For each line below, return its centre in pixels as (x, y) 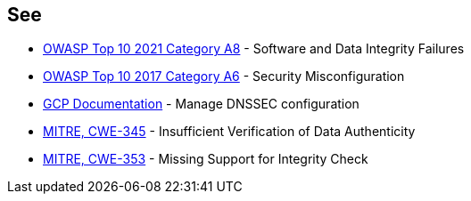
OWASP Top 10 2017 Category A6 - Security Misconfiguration (224, 76)
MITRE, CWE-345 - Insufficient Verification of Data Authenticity (229, 132)
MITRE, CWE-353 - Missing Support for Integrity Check (206, 159)
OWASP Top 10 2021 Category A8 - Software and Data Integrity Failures (254, 49)
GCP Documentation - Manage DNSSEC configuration (201, 104)
